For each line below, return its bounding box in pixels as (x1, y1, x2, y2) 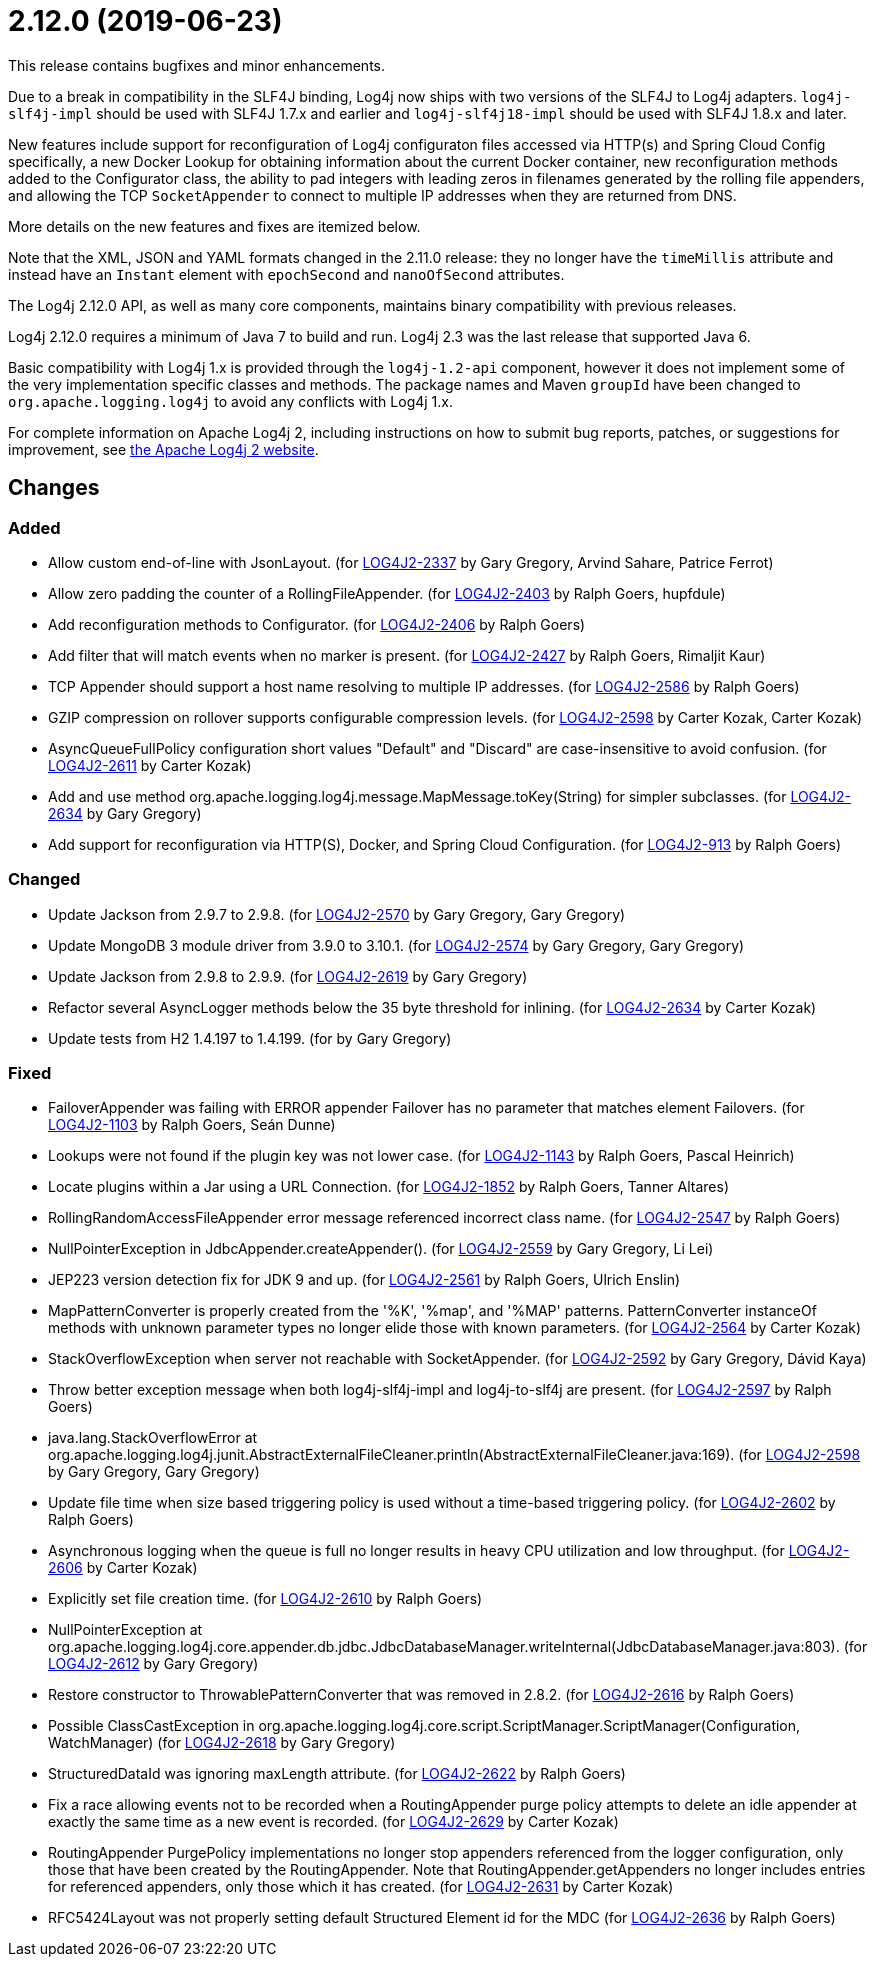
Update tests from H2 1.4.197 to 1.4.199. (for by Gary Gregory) (48, 1029, 452, 1047)
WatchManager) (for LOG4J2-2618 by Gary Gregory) (48, 1734, 396, 1752)
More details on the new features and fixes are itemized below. (8, 217, 421, 235)
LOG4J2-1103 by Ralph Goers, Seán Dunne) (48, 1116, 336, 1134)
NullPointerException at (48, 1621, 203, 1639)
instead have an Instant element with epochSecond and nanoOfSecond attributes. (8, 265, 565, 283)
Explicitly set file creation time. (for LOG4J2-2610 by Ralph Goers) (48, 1590, 483, 1608)
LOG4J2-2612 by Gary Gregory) (48, 1655, 259, 1673)
